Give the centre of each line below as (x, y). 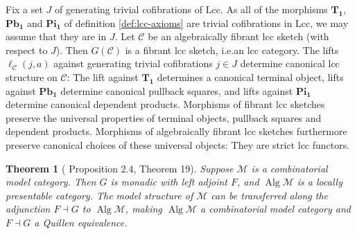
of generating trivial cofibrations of (129, 9)
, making (143, 209)
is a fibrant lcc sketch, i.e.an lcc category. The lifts (232, 49)
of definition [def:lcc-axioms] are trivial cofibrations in (178, 22)
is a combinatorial (289, 168)
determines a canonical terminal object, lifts (250, 76)
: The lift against (103, 76)
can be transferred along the (270, 195)
